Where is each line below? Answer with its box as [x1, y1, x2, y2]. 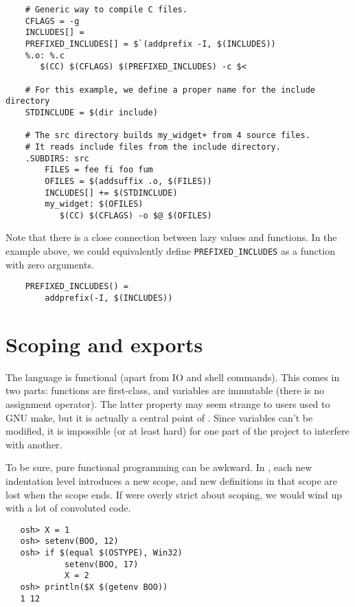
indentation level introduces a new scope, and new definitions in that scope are [5, 473, 337, 488]
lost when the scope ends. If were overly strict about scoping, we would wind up [5, 487, 343, 501]
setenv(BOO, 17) [64, 559, 139, 569]
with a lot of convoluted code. [5, 501, 131, 515]
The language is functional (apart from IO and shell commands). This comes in [5, 369, 340, 384]
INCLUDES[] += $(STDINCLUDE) [45, 187, 178, 198]
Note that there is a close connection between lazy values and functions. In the [5, 230, 337, 244]
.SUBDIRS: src [25, 153, 89, 163]
